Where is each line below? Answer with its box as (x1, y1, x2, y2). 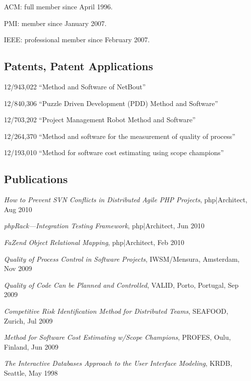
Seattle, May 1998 (4, 367, 58, 378)
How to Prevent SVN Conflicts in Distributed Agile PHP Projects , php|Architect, (4, 194, 248, 205)
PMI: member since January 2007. (4, 18, 107, 28)
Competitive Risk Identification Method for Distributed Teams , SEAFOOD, (4, 305, 228, 316)
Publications (4, 171, 68, 187)
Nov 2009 (4, 263, 32, 273)
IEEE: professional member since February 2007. (4, 34, 150, 45)
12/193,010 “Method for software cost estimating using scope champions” (4, 147, 224, 158)
